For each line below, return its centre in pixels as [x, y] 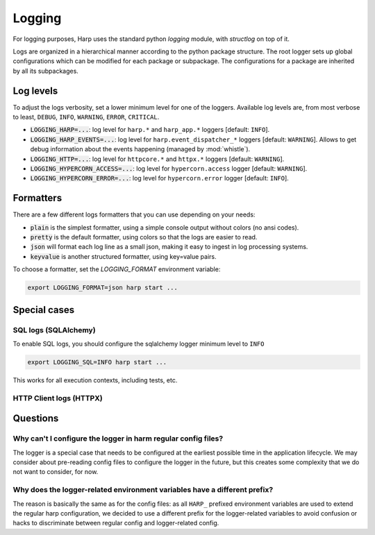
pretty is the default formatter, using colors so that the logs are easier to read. [144, 237]
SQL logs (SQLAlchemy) [55, 330]
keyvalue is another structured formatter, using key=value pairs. [123, 256]
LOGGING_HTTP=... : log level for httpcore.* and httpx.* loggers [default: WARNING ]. [157, 159]
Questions [36, 419]
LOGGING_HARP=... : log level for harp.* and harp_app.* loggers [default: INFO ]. [150, 130]
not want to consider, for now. [56, 472]
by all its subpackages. [46, 71]
